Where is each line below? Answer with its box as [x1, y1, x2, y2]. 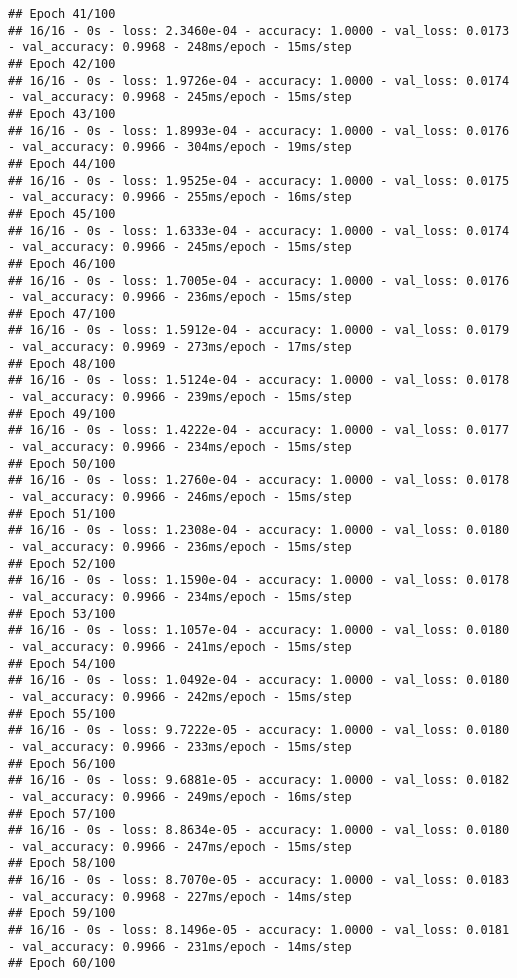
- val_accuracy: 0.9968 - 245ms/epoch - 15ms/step [8, 90, 352, 105]
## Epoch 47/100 [8, 306, 116, 321]
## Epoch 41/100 [8, 7, 116, 21]
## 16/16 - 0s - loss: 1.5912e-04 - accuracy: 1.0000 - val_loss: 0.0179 [8, 323, 510, 338]
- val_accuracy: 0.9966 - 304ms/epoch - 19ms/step [8, 140, 352, 155]
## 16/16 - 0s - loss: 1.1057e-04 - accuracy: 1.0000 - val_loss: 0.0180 [8, 623, 510, 638]
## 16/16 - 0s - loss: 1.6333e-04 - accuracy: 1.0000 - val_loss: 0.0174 [8, 223, 510, 238]
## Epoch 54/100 [8, 656, 116, 671]
